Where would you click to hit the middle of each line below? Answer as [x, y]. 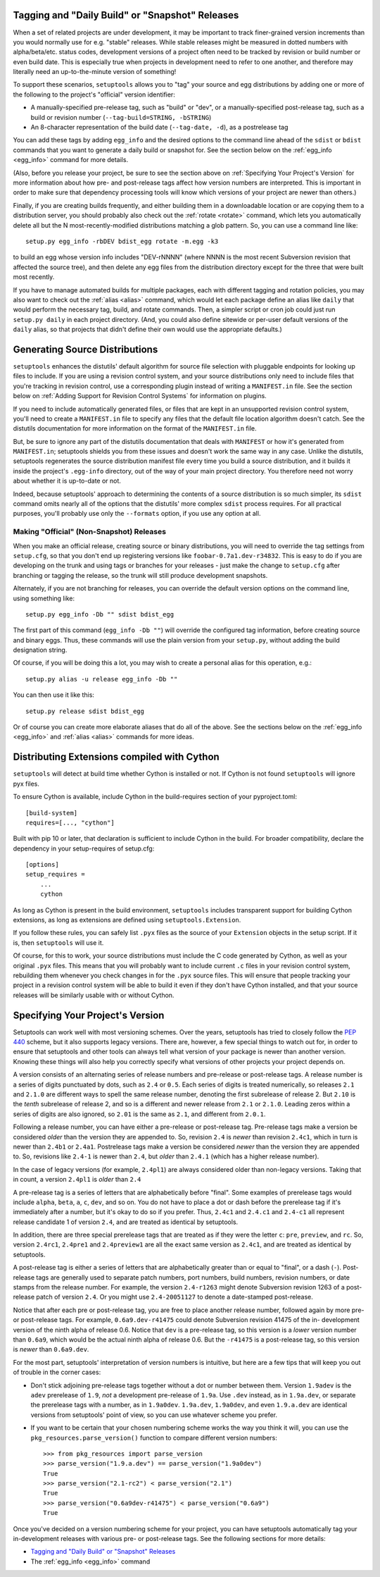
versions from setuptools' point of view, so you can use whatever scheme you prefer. [154, 1415]
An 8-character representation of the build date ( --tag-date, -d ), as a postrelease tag [159, 128]
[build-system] [52, 813]
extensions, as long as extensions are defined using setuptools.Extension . [127, 920]
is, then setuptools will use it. [58, 942]
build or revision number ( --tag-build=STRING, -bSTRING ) [121, 117]
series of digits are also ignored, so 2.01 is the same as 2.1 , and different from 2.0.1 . [139, 1114]
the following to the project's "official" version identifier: [94, 94]
